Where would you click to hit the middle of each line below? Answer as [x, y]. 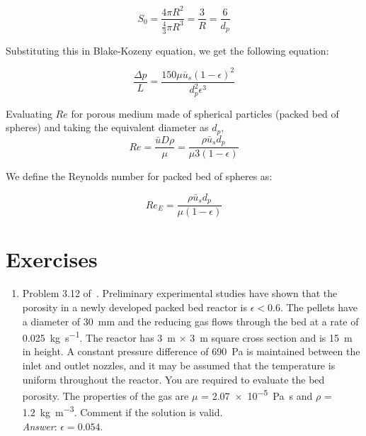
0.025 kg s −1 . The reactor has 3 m [99, 336]
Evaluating [29, 113]
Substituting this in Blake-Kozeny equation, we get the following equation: [167, 50]
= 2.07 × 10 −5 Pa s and [257, 395]
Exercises [52, 259]
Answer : [40, 426]
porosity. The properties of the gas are [105, 395]
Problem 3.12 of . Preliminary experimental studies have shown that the [180, 293]
